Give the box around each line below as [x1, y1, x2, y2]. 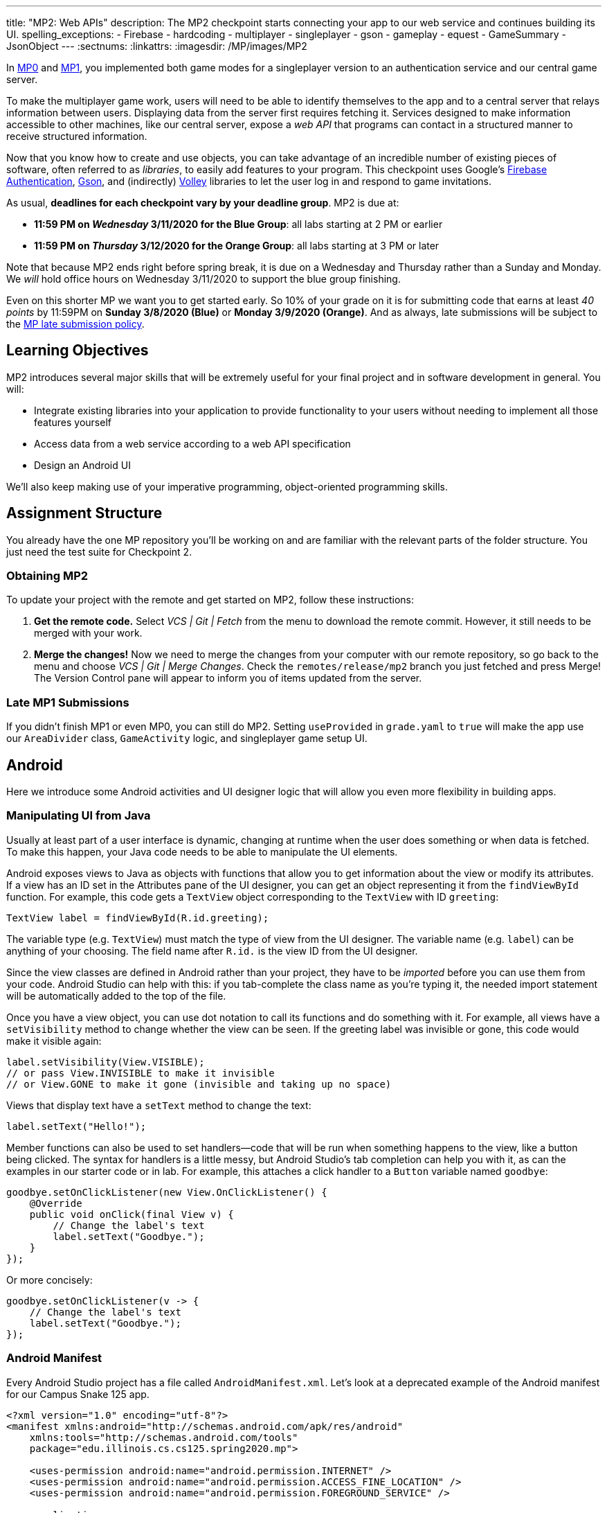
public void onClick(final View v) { [29, 1208, 234, 1220]
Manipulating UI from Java [6, 808, 151, 823]
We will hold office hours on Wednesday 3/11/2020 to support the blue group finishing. [6, 273, 401, 285]
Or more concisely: [6, 1273, 93, 1286]
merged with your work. [34, 627, 143, 639]
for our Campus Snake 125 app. [6, 1388, 150, 1400]
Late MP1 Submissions [6, 695, 129, 709]
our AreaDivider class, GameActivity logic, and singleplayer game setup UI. [6, 732, 368, 745]
